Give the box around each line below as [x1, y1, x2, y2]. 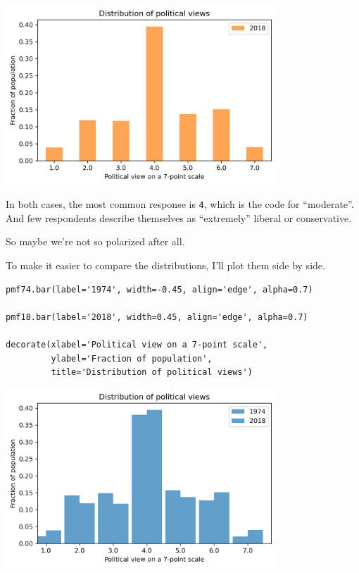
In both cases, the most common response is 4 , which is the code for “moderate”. [6, 197, 354, 211]
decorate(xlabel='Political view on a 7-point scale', [6, 339, 268, 350]
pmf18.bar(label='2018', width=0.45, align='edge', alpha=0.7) [6, 312, 308, 322]
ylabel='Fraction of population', [51, 353, 213, 364]
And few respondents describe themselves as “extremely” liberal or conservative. [6, 210, 352, 225]
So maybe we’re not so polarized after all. [6, 234, 185, 249]
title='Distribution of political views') [51, 367, 253, 378]
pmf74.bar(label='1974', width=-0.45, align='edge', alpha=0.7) [6, 284, 313, 295]
